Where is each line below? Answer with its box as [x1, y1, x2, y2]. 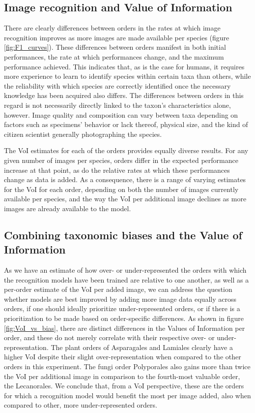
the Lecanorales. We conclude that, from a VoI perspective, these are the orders [4, 381, 244, 391]
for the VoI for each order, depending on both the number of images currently [4, 184, 239, 194]
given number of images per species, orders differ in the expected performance [4, 155, 238, 165]
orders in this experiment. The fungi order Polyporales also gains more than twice [4, 361, 251, 372]
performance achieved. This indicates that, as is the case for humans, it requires [4, 61, 245, 71]
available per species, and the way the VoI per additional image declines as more [4, 193, 247, 204]
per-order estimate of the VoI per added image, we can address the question [4, 284, 232, 294]
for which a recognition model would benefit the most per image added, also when [4, 390, 251, 400]
